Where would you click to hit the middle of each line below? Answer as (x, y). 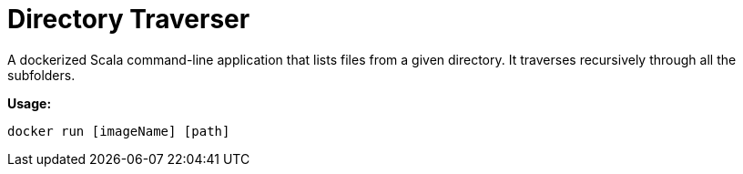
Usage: (30, 103)
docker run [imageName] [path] (119, 131)
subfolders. (41, 75)
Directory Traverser (129, 19)
